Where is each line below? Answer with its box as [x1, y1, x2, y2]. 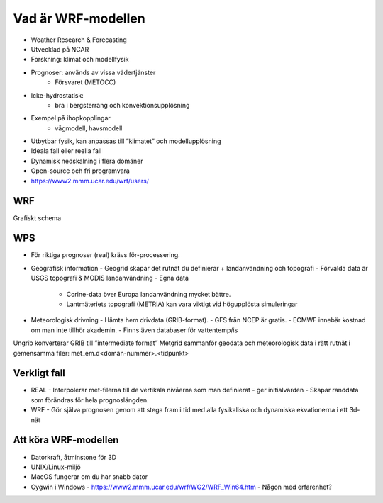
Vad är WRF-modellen [13, 11, 145, 26]
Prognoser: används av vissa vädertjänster [30, 68, 156, 77]
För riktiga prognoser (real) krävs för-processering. [30, 251, 180, 259]
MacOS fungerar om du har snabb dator [30, 473, 148, 481]
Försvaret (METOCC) [55, 78, 116, 86]
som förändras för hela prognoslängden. [30, 395, 149, 404]
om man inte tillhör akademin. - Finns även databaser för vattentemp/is [30, 326, 238, 334]
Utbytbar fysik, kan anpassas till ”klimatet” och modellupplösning [30, 137, 221, 145]
